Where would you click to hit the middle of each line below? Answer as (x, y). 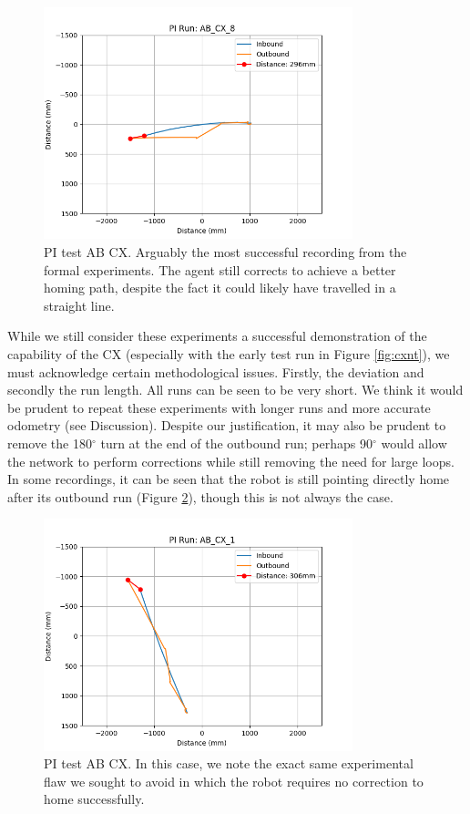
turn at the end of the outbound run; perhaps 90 (236, 443)
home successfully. (94, 799)
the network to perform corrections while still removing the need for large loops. (231, 461)
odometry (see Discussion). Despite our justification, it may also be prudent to (227, 425)
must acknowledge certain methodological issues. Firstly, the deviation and (216, 371)
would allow (414, 443)
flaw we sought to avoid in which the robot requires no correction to (234, 781)
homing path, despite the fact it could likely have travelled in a (220, 288)
